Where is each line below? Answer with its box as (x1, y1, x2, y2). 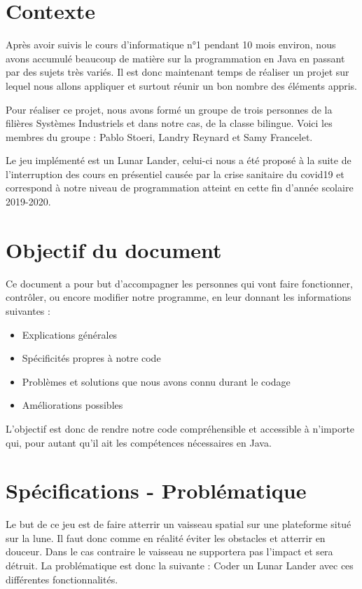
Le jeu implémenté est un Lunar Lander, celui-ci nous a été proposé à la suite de (6, 153, 351, 168)
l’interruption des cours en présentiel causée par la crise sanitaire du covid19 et (6, 166, 344, 181)
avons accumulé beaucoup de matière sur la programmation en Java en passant (6, 50, 345, 65)
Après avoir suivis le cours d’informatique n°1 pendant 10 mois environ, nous (6, 37, 336, 52)
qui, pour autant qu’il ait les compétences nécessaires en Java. (6, 435, 272, 449)
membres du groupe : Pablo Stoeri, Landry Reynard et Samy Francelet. (6, 129, 313, 144)
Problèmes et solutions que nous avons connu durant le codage (22, 374, 291, 388)
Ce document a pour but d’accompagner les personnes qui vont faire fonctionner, (6, 276, 353, 290)
